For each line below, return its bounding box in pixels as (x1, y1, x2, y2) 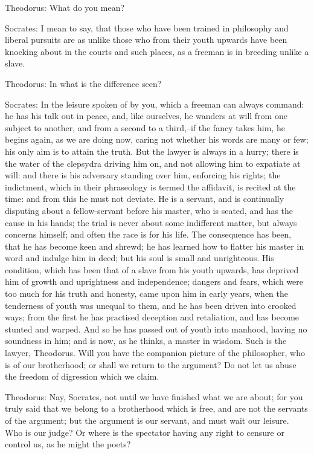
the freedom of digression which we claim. (5, 370, 159, 383)
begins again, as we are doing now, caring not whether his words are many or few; (5, 133, 309, 146)
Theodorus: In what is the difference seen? (5, 77, 162, 89)
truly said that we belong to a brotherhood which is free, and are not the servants (5, 402, 308, 415)
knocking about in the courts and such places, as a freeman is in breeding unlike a (5, 45, 309, 57)
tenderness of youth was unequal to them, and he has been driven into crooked (5, 299, 296, 311)
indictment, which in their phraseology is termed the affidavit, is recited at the (5, 180, 296, 193)
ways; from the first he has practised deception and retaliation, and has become (5, 311, 300, 323)
